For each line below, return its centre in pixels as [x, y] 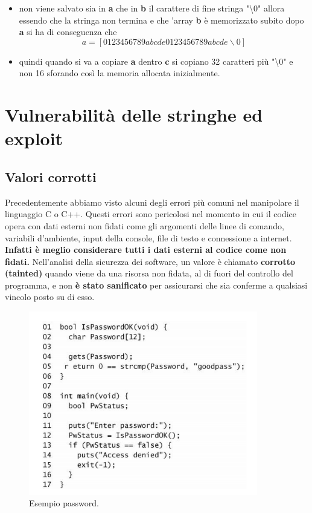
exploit [34, 138]
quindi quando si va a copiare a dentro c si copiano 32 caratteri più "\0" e [156, 61]
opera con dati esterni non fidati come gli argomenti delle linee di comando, [145, 225]
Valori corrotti [51, 176]
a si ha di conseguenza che [68, 32]
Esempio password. [64, 503]
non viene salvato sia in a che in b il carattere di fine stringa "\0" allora [152, 8]
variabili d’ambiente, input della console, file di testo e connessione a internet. [148, 237]
